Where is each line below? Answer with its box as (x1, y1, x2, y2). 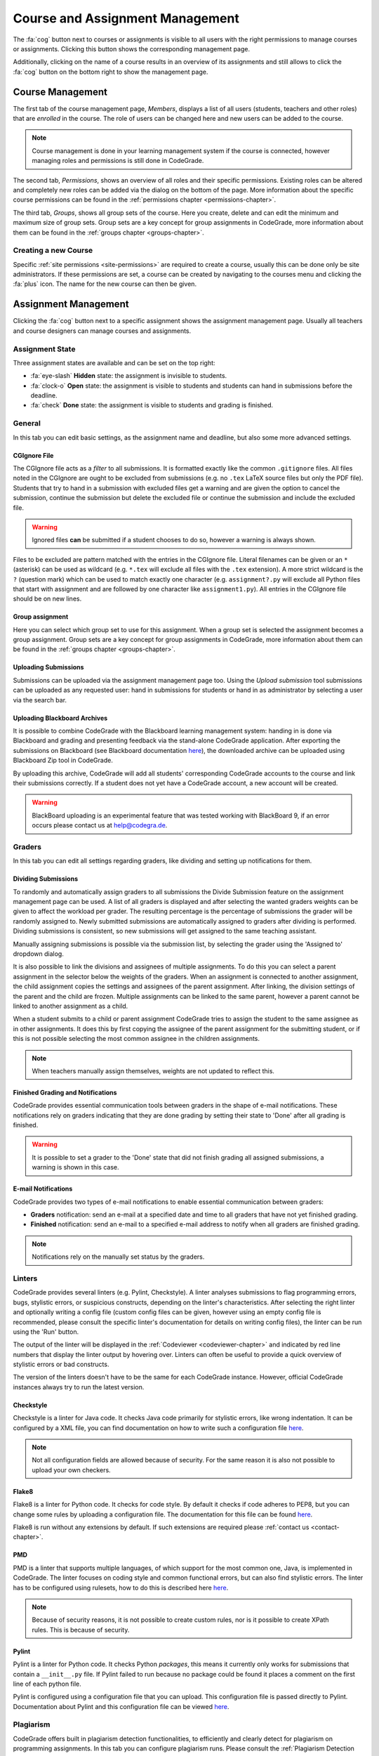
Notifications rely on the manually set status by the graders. (32, 1252, 205, 1261)
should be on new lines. (13, 594, 82, 603)
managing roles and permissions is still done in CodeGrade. (32, 157, 204, 165)
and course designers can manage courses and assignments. (13, 327, 192, 335)
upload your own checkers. (32, 1465, 112, 1474)
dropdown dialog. (13, 950, 65, 958)
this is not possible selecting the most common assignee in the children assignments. (13, 1035, 260, 1043)
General (13, 419, 41, 428)
